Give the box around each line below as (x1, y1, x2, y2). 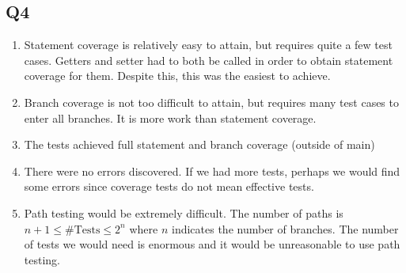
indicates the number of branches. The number (171, 220, 399, 237)
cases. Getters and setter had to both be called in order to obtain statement (24, 51, 393, 68)
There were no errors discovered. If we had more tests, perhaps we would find (24, 162, 400, 179)
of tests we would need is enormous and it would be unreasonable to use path (24, 236, 400, 252)
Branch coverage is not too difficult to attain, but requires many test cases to (24, 93, 399, 110)
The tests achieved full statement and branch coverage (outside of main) (24, 136, 375, 153)
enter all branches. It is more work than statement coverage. (24, 109, 317, 126)
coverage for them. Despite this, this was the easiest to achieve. (24, 67, 331, 84)
